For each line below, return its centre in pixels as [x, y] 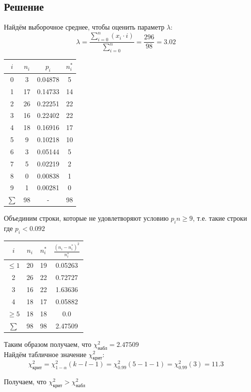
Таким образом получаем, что [48, 344]
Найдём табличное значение [45, 354]
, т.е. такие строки [220, 218]
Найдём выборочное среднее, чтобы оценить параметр [84, 27]
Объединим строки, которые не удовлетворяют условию [86, 218]
